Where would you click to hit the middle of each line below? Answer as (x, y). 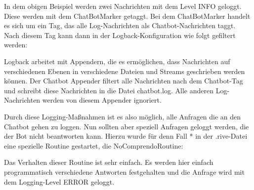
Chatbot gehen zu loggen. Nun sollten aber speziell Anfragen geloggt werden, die (127, 126)
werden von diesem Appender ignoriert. (102, 100)
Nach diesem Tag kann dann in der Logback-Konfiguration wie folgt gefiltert (120, 35)
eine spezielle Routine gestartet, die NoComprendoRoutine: (94, 145)
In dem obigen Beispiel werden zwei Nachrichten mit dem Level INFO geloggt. (123, 6)
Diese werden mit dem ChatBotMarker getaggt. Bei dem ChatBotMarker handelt (127, 16)
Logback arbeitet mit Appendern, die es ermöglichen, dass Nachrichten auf (117, 61)
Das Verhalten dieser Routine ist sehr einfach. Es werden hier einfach (109, 162)
